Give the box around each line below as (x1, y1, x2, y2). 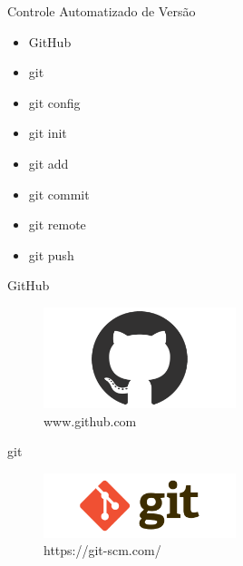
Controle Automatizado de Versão (7, 2, 196, 20)
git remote (28, 215, 86, 234)
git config (28, 93, 81, 112)
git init (28, 123, 67, 142)
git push (28, 245, 74, 264)
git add (28, 153, 69, 172)
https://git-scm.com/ (44, 541, 161, 560)
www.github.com (44, 411, 137, 430)
